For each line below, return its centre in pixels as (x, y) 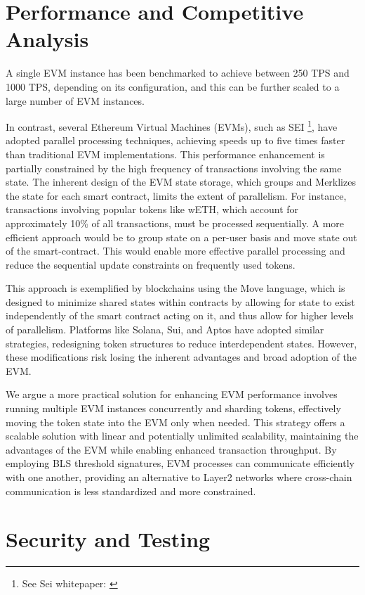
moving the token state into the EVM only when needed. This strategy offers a (175, 422)
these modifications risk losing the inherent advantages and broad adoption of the (181, 357)
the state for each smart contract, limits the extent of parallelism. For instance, (176, 195)
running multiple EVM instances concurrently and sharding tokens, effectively (173, 408)
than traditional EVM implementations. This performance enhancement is (165, 154)
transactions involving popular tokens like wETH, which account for (152, 209)
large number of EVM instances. (75, 100)
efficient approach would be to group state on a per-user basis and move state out (181, 237)
